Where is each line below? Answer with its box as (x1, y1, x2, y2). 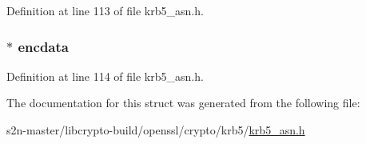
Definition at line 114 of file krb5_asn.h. (6, 67, 204, 84)
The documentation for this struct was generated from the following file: (6, 94, 360, 111)
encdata (18, 36, 69, 56)
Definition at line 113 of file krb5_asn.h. (6, 2, 204, 18)
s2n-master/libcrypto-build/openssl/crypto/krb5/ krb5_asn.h (6, 122, 305, 138)
